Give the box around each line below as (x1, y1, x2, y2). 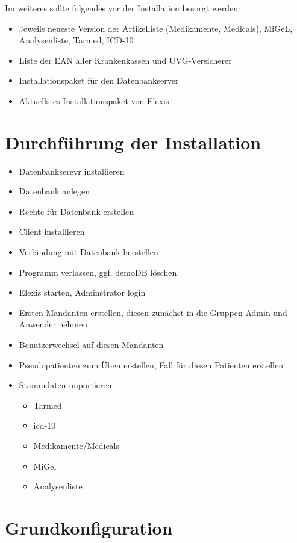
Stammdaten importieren (19, 379, 112, 391)
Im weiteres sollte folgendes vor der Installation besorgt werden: (5, 2, 240, 14)
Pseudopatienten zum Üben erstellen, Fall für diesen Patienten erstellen (19, 358, 283, 371)
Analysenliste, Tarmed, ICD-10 (19, 34, 134, 46)
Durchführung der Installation (5, 129, 261, 154)
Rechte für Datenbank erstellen (19, 205, 134, 217)
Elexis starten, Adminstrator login (19, 286, 146, 299)
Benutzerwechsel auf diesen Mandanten (19, 338, 164, 351)
